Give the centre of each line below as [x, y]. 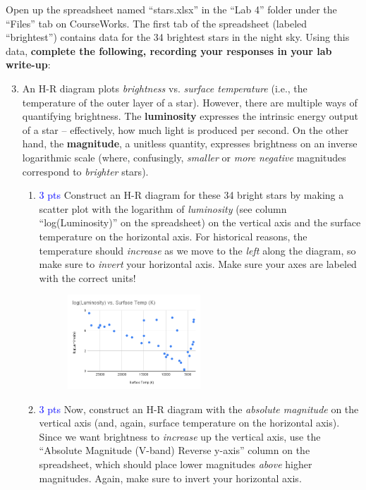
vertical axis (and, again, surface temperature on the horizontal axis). [189, 423]
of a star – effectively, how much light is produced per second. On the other [185, 129]
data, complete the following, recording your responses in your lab [169, 50]
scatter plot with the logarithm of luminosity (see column [163, 208]
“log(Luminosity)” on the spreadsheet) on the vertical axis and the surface [200, 222]
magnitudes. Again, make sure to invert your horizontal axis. [170, 478]
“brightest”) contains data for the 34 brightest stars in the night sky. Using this [178, 37]
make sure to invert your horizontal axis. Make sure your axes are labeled [198, 264]
